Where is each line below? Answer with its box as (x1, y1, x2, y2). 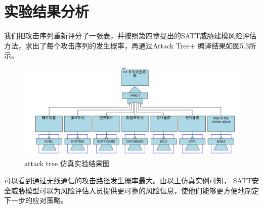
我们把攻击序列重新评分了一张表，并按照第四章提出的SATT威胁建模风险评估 (4, 30, 257, 41)
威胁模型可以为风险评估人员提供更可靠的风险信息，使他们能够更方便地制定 (11, 185, 259, 195)
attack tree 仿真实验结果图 (24, 158, 110, 169)
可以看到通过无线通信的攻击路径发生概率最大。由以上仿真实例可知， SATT (4, 175, 252, 185)
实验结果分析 (4, 1, 90, 22)
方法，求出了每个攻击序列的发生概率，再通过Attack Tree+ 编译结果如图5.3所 (4, 40, 256, 50)
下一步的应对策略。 (4, 195, 68, 205)
